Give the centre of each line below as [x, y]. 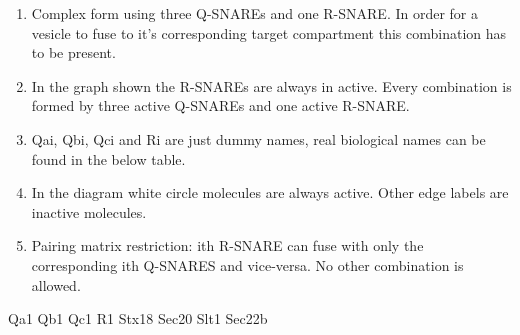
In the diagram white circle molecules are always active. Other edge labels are [270, 192]
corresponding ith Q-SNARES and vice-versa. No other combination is [247, 264]
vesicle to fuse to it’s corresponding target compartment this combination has [269, 32]
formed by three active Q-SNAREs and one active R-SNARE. [220, 105]
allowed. [56, 284]
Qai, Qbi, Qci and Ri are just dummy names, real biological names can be [258, 138]
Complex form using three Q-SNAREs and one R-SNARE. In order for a [255, 13]
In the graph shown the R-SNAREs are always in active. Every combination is [271, 85]
